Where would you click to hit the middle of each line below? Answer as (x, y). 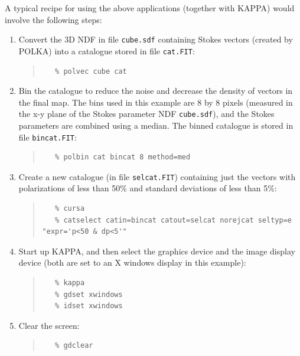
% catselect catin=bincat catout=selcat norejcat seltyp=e (173, 220)
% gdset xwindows (89, 294)
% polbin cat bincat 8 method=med (123, 157)
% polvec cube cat (91, 71)
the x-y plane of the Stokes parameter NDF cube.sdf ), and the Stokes (146, 114)
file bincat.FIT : (48, 137)
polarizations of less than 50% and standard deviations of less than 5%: (148, 188)
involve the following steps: (53, 19)
